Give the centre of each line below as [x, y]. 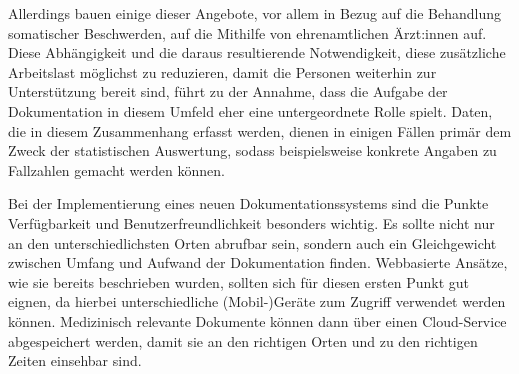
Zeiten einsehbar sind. [75, 360]
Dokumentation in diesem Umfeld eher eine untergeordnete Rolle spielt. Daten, [250, 110]
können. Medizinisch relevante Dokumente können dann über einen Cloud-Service [257, 320]
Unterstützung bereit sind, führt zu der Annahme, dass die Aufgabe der [228, 91]
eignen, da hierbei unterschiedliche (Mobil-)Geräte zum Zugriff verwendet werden [257, 301]
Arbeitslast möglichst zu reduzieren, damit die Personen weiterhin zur [222, 71]
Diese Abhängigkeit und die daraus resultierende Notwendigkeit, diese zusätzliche [257, 52]
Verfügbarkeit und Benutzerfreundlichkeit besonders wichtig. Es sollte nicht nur [251, 222]
